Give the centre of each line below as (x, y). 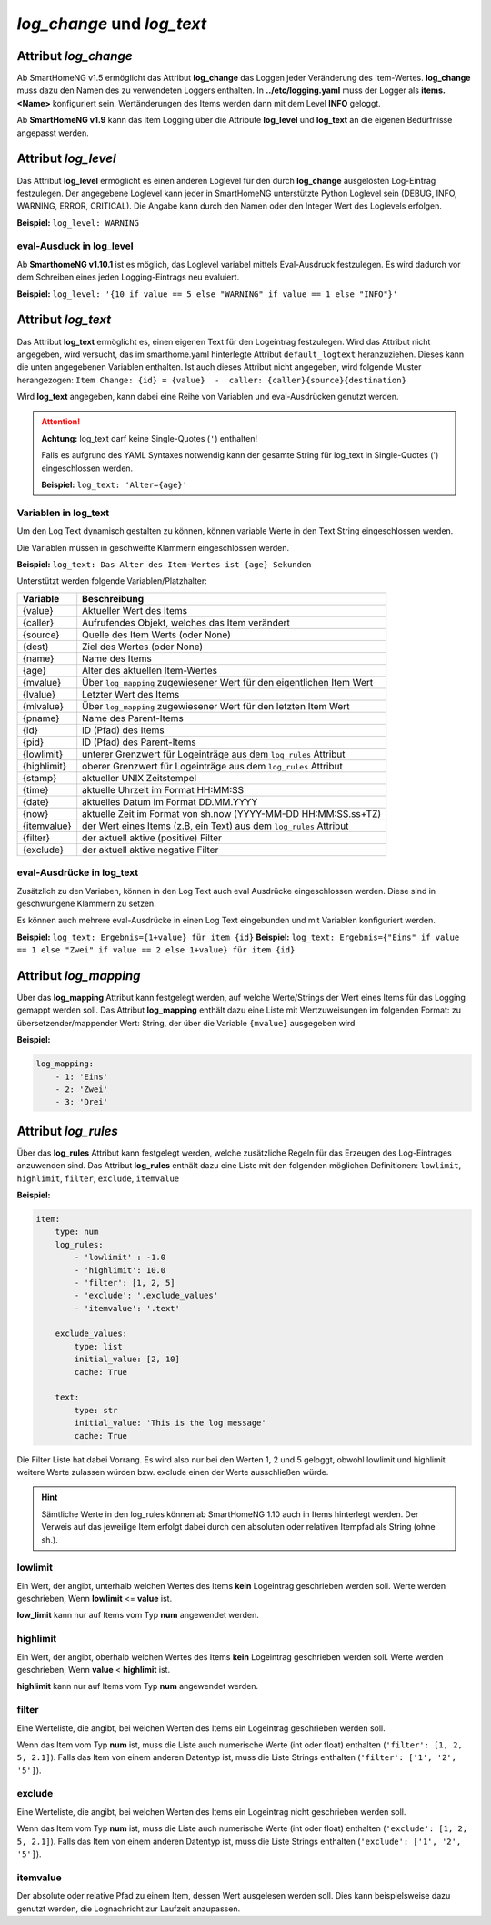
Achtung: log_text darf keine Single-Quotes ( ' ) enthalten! (150, 438)
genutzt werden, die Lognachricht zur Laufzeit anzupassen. (129, 1909)
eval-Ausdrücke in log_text (78, 872)
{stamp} (40, 778)
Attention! (61, 422)
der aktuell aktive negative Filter (150, 850)
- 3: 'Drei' (82, 1102)
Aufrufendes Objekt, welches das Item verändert (186, 622)
